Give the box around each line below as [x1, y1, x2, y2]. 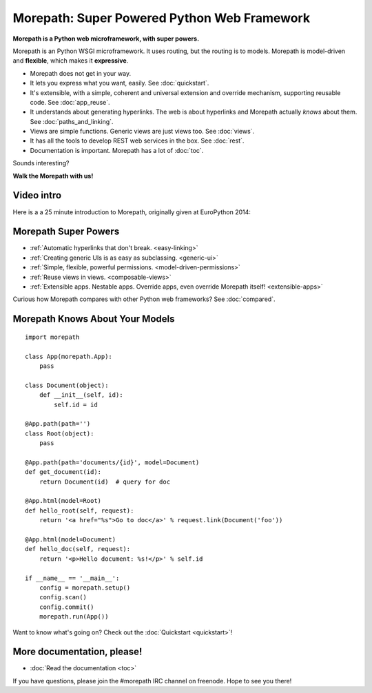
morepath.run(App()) [39, 613, 109, 621]
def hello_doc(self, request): [25, 545, 131, 553]
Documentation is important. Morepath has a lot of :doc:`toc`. [30, 146, 204, 154]
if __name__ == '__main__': [25, 574, 120, 582]
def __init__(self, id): [39, 391, 123, 399]
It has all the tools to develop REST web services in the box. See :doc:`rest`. [30, 136, 245, 145]
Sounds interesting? [12, 159, 70, 167]
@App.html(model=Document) [25, 536, 116, 544]
